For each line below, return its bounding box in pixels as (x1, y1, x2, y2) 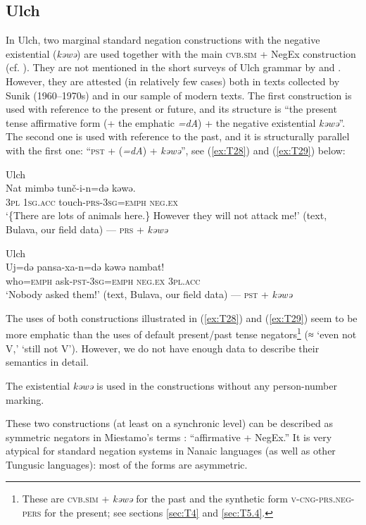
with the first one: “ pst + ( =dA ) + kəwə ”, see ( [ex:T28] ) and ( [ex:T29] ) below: (6, 142, 346, 157)
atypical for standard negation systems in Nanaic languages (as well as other (6, 443, 336, 458)
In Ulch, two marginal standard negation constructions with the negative (6, 32, 320, 47)
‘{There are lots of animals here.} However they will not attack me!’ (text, (6, 208, 327, 223)
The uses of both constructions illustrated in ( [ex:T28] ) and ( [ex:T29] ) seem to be (6, 310, 358, 325)
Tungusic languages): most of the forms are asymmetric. (6, 457, 248, 471)
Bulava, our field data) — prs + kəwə (6, 221, 168, 236)
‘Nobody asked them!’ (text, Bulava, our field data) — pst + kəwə (6, 287, 293, 302)
